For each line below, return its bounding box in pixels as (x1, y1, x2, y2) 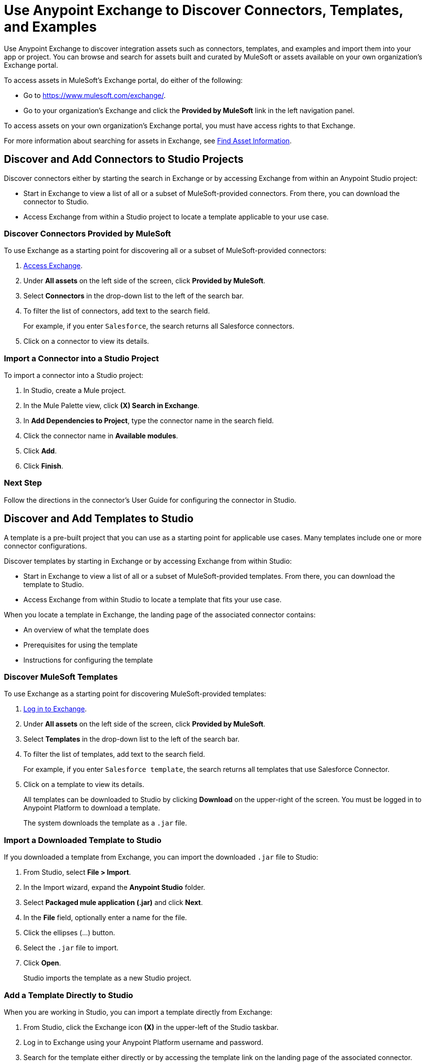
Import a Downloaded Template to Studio (4, 835, 162, 845)
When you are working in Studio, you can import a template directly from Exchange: (4, 1007, 273, 1016)
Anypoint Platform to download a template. (23, 804, 160, 812)
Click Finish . (23, 462, 63, 471)
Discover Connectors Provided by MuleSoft (4, 228, 171, 238)
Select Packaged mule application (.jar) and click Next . (23, 898, 203, 907)
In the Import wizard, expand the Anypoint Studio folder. (23, 883, 205, 892)
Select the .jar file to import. (23, 944, 119, 952)
